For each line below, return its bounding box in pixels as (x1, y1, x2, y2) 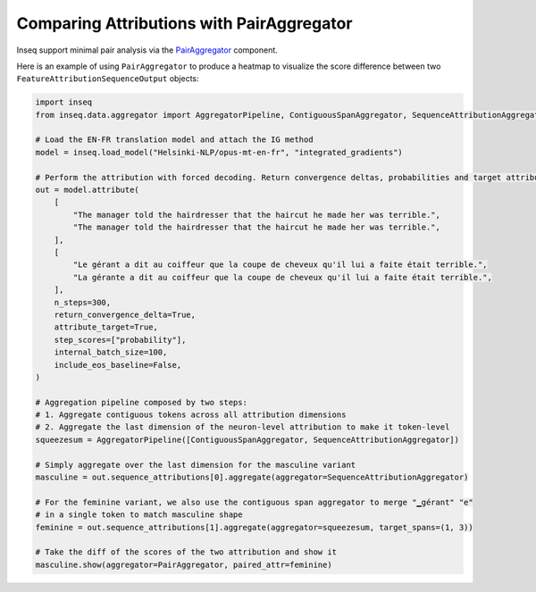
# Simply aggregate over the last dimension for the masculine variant (35, 460, 356, 470)
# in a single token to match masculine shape (35, 510, 243, 520)
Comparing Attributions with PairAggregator (16, 13, 353, 33)
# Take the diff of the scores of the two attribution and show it (35, 547, 338, 557)
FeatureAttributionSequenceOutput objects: (16, 73, 200, 84)
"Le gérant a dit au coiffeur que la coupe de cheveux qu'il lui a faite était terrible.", (72, 260, 488, 270)
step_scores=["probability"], (54, 335, 187, 345)
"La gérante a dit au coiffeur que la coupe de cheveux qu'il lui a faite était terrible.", (72, 272, 493, 282)
